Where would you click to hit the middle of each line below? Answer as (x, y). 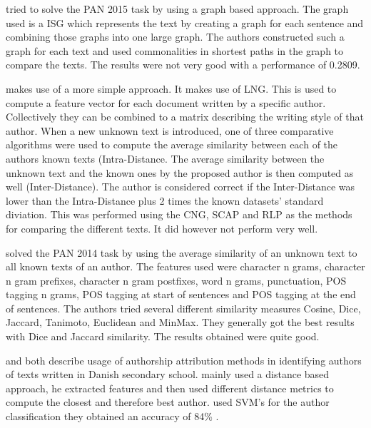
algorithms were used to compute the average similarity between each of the (172, 144)
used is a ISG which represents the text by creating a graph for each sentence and (185, 22)
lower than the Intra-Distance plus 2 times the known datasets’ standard (165, 200)
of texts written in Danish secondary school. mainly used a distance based (168, 374)
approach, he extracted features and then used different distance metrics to (170, 388)
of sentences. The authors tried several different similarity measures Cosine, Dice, (183, 308)
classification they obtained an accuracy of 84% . (112, 416)
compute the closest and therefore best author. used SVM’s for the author (168, 402)
